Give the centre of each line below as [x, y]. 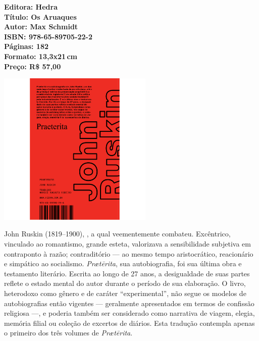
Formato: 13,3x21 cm [41, 56]
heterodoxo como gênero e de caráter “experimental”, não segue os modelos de [125, 293]
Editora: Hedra [31, 7]
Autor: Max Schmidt [41, 27]
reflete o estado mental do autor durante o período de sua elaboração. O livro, [125, 283]
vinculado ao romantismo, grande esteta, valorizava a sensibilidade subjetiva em [127, 244]
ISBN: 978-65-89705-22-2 [48, 36]
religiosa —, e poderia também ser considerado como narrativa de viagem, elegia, [129, 313]
